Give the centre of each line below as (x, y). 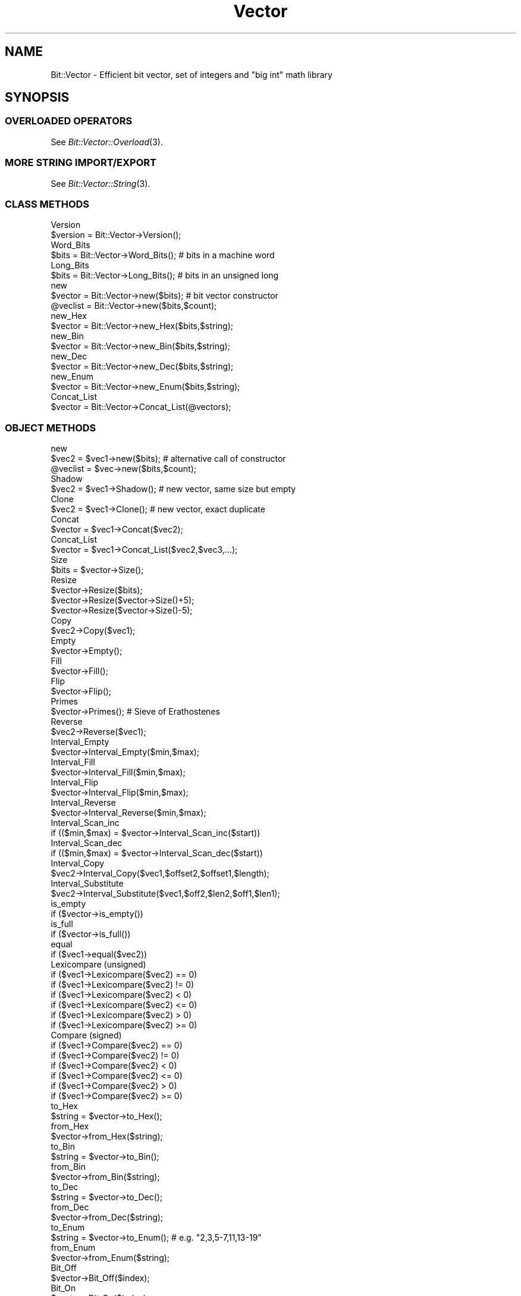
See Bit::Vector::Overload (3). (107, 142)
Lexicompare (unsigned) (98, 965)
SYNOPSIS (37, 98)
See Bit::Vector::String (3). (101, 183)
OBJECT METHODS (51, 428)
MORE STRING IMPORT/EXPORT (81, 163)
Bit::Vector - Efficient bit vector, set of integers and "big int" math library (192, 74)
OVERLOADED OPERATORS (69, 121)
